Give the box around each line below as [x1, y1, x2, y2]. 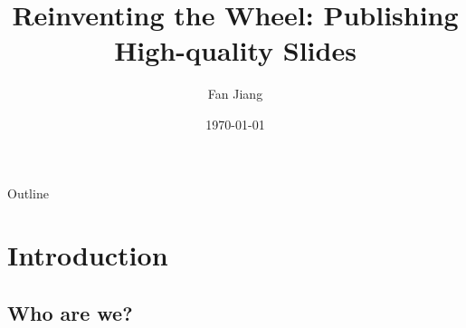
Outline [7, 183, 49, 202]
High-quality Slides [114, 32, 357, 69]
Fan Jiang [207, 84, 263, 103]
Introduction [7, 236, 168, 274]
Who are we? [7, 298, 133, 326]
